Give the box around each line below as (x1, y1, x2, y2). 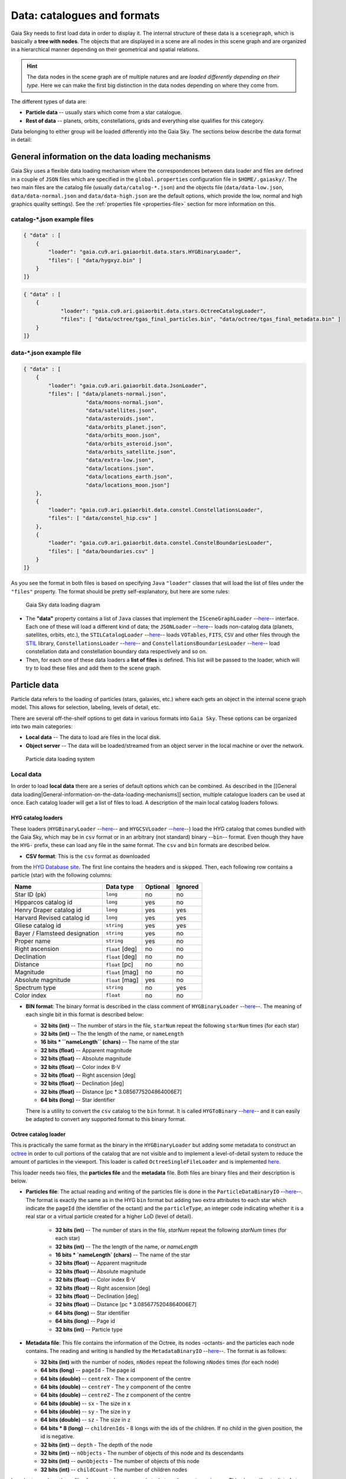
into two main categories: (11, 723, 73, 730)
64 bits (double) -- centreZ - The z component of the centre (40, 1391, 191, 1399)
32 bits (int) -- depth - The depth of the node (40, 1441, 153, 1448)
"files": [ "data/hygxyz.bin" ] (48, 257, 142, 263)
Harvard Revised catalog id (14, 913, 90, 922)
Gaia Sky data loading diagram (25, 601, 100, 609)
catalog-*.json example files (11, 215, 94, 223)
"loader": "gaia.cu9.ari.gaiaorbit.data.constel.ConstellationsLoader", (48, 506, 263, 513)
